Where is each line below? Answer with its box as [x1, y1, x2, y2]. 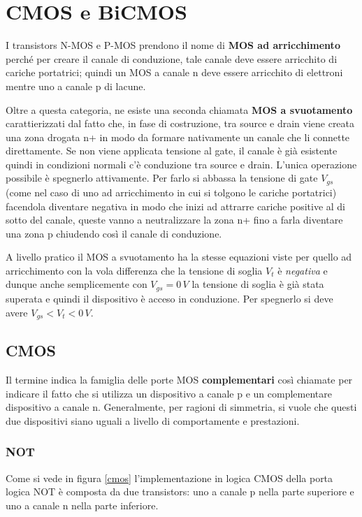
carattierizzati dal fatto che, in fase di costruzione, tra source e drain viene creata [6, 116, 355, 131]
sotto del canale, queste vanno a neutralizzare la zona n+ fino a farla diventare [6, 212, 343, 227]
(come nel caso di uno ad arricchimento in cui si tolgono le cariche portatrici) [6, 184, 337, 199]
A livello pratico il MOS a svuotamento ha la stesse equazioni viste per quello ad [6, 249, 352, 264]
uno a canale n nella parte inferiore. [6, 497, 159, 512]
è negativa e [277, 263, 328, 277]
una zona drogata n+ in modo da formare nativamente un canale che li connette [6, 129, 350, 144]
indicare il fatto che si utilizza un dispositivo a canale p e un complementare [6, 386, 332, 400]
